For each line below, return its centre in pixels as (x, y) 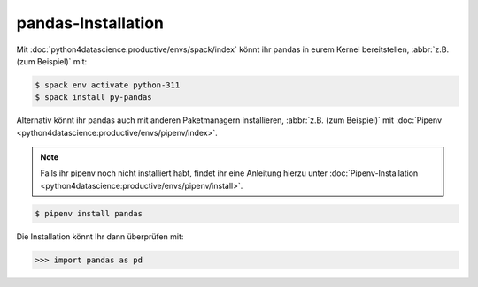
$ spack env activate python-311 (108, 85)
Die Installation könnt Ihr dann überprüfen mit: (100, 236)
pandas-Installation (90, 23)
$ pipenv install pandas (89, 213)
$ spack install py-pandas (93, 98)
